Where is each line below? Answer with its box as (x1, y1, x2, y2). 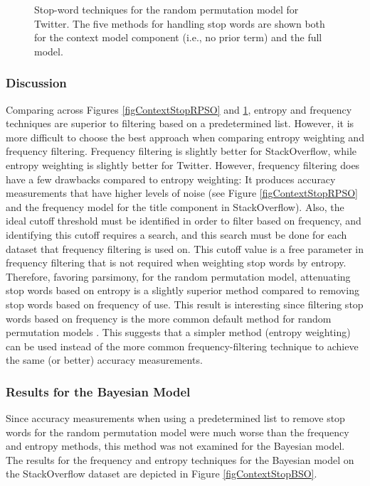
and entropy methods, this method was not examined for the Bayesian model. (6, 438, 345, 453)
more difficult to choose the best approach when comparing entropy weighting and (6, 129, 364, 144)
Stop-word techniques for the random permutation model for (34, 2, 299, 16)
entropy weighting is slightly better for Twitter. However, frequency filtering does (6, 157, 360, 172)
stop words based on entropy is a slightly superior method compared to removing (6, 283, 359, 298)
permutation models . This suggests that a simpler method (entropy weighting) (6, 325, 351, 340)
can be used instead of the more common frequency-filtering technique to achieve (6, 338, 359, 353)
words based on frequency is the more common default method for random (6, 310, 332, 325)
